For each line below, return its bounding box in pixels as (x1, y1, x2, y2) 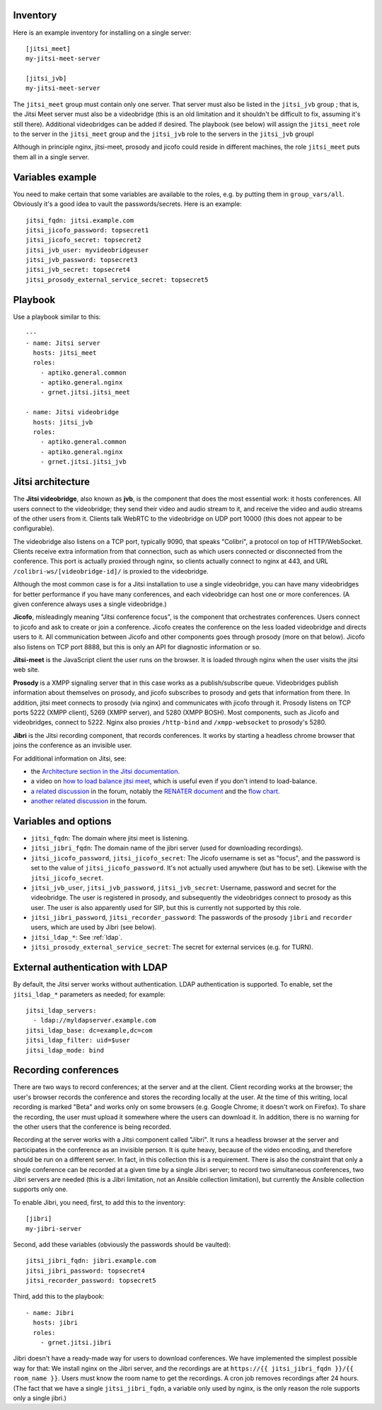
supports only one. (13, 1185, 69, 1193)
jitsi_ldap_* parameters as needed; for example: (13, 990, 166, 999)
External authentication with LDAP (13, 962, 168, 974)
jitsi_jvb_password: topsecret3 (25, 256, 138, 264)
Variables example (13, 171, 97, 183)
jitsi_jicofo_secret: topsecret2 (25, 236, 141, 244)
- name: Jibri (25, 1309, 74, 1317)
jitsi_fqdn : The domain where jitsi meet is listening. (30, 834, 189, 842)
